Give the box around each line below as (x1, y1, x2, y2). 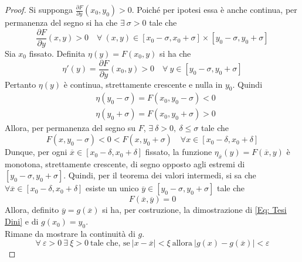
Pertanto (5, 78, 36, 90)
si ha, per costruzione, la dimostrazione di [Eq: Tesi (102, 204, 287, 216)
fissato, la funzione (145, 146, 212, 158)
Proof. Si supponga (5, 4, 73, 15)
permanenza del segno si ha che (5, 16, 118, 29)
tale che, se (90, 239, 130, 248)
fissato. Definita (29, 47, 86, 59)
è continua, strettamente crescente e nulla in (63, 78, 223, 90)
